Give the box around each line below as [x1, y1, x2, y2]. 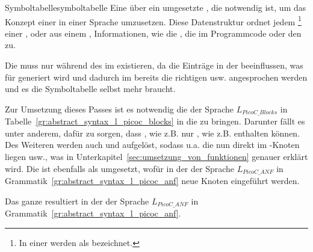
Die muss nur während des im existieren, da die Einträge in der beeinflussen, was [5, 59, 303, 72]
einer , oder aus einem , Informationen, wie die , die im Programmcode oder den [5, 26, 302, 39]
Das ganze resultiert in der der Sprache [5, 194, 149, 207]
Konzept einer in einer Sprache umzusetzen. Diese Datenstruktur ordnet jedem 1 [5, 13, 302, 28]
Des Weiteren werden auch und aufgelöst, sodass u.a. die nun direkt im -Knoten [5, 138, 300, 151]
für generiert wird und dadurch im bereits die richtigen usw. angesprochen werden [5, 70, 308, 83]
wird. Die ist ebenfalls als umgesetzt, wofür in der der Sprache [5, 162, 235, 174]
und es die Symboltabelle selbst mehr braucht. [5, 82, 176, 95]
